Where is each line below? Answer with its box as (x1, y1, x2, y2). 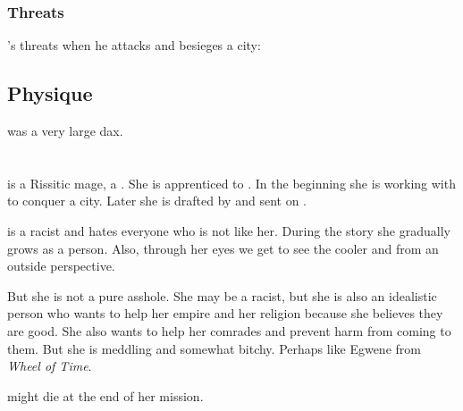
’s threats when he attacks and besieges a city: (7, 36, 261, 55)
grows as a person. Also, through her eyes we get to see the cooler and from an (7, 239, 439, 257)
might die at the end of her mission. (7, 386, 204, 405)
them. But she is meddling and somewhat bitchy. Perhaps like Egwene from (7, 339, 421, 357)
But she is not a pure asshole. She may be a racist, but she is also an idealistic (7, 286, 437, 305)
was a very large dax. (7, 122, 123, 140)
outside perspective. (7, 256, 115, 275)
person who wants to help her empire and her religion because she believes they (7, 304, 443, 323)
